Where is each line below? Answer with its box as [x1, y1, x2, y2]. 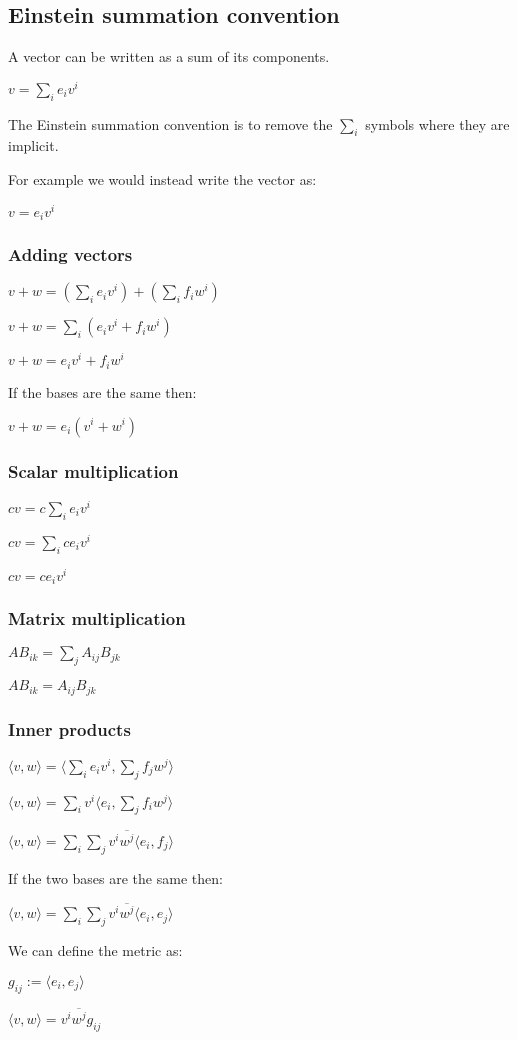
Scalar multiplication [8, 459, 179, 484]
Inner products [8, 717, 131, 742]
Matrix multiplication [8, 605, 186, 630]
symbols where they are [365, 113, 510, 134]
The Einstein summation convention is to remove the [8, 113, 333, 134]
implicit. [8, 135, 59, 156]
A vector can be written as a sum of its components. [8, 46, 330, 67]
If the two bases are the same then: [8, 867, 223, 888]
